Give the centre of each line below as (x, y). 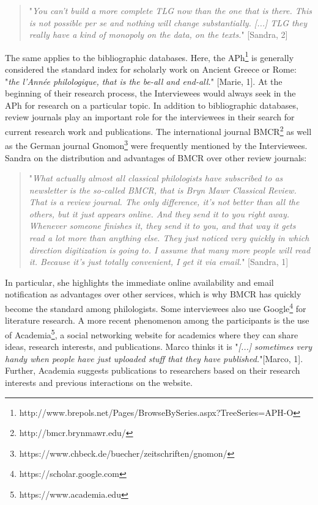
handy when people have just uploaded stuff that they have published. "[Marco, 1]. (154, 358)
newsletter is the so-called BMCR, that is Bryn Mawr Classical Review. (163, 190)
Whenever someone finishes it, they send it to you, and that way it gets (162, 226)
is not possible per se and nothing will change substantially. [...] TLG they (168, 22)
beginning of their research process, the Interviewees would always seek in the (150, 93)
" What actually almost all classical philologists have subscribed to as (156, 178)
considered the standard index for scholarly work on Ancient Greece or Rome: (151, 69)
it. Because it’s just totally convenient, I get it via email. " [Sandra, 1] (159, 262)
